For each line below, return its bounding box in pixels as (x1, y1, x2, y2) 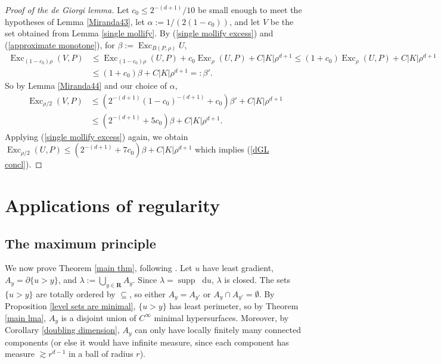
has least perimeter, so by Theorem (169, 300, 299, 312)
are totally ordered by (36, 287, 116, 300)
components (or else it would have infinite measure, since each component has (5, 335, 289, 348)
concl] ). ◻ (5, 158, 42, 170)
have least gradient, (202, 262, 274, 274)
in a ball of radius (69, 347, 133, 360)
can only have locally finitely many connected (135, 323, 301, 336)
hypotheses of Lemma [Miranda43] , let (5, 15, 145, 27)
